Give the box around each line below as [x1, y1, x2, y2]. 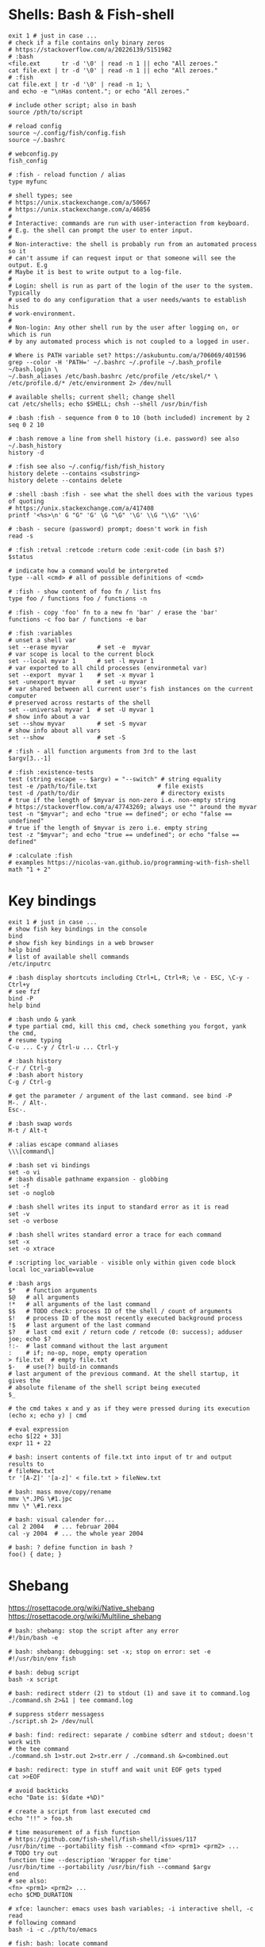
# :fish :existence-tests [8, 768, 94, 776]
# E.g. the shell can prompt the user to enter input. [8, 226, 194, 234]
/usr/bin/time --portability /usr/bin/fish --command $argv [8, 1863, 212, 1871]
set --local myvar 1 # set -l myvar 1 [8, 657, 155, 665]
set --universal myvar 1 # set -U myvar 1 [8, 705, 155, 714]
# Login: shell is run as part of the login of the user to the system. [8, 282, 254, 290]
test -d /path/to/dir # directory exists [8, 788, 225, 797]
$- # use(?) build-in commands [8, 1363, 119, 1371]
